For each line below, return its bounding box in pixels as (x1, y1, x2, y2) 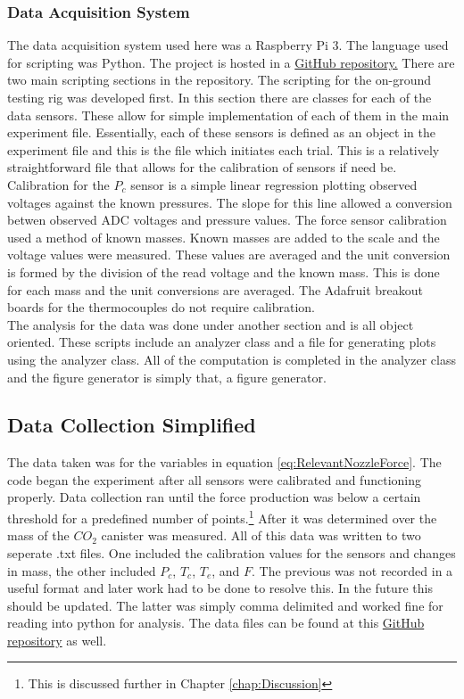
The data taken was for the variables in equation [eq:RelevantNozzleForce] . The (7, 453, 442, 472)
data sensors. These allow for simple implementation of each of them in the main (7, 105, 450, 124)
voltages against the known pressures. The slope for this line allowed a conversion (7, 193, 452, 211)
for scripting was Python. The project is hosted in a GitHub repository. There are (7, 53, 455, 71)
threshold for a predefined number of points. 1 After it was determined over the (7, 506, 437, 527)
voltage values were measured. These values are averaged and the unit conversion (7, 245, 451, 264)
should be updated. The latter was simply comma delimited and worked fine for (7, 596, 443, 614)
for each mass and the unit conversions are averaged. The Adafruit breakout (7, 280, 424, 299)
